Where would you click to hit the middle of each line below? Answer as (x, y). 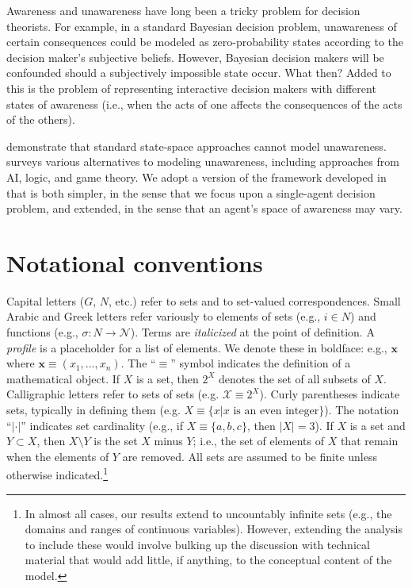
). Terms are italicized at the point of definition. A (252, 332)
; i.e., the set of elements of (258, 441)
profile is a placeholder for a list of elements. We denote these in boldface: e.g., (197, 347)
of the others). (41, 119)
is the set (116, 441)
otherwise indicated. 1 (57, 474)
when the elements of (58, 456)
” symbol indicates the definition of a (261, 363)
